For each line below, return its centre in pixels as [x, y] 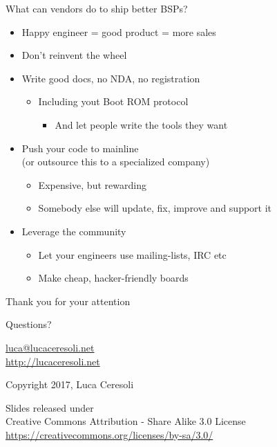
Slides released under [50, 407]
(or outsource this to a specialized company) [116, 162]
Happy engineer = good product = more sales [119, 31]
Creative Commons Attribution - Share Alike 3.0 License [126, 421]
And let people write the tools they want [141, 124]
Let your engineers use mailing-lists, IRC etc [132, 254]
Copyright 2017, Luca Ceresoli [70, 384]
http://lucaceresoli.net [53, 361]
